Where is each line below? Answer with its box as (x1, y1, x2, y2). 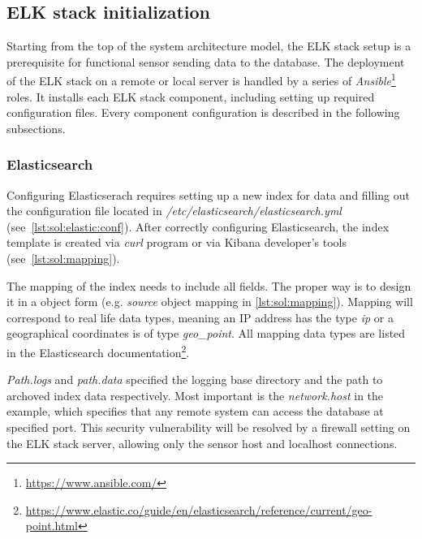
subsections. (6, 119, 66, 136)
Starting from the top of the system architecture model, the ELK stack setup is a (6, 37, 411, 54)
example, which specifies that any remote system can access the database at (6, 403, 384, 420)
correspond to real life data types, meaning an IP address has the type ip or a (6, 308, 394, 326)
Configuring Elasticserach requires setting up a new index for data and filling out (6, 186, 410, 203)
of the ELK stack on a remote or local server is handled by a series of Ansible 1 (6, 70, 396, 89)
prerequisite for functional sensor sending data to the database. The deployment (6, 53, 405, 70)
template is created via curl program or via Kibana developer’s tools (6, 234, 347, 251)
